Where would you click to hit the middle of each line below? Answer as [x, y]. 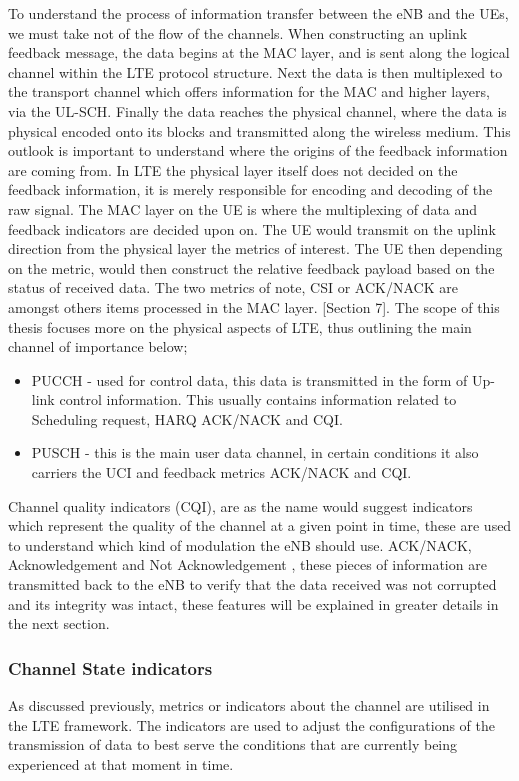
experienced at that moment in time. [121, 763]
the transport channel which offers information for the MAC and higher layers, [249, 91]
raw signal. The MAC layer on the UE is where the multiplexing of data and [243, 208]
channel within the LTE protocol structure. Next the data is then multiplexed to [255, 71]
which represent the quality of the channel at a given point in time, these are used [260, 525]
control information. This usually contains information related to [258, 399]
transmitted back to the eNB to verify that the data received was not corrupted [252, 584]
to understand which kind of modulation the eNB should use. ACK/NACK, [240, 544]
